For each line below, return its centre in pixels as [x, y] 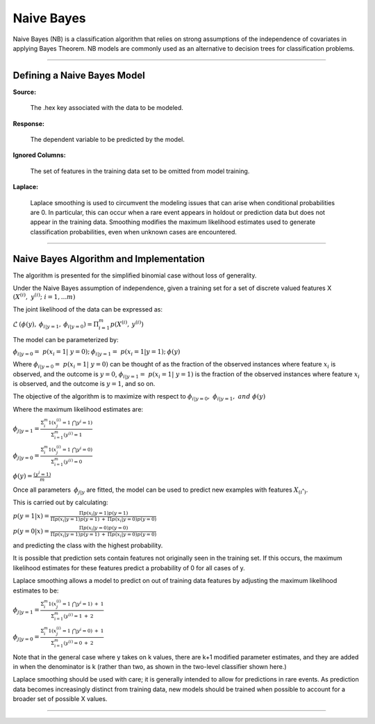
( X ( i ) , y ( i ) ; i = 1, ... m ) [44, 297]
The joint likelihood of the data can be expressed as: [88, 309]
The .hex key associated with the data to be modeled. [107, 108]
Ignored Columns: [39, 155]
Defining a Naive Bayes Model [79, 75]
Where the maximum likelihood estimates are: [78, 409]
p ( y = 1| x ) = [31, 516]
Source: [25, 92]
